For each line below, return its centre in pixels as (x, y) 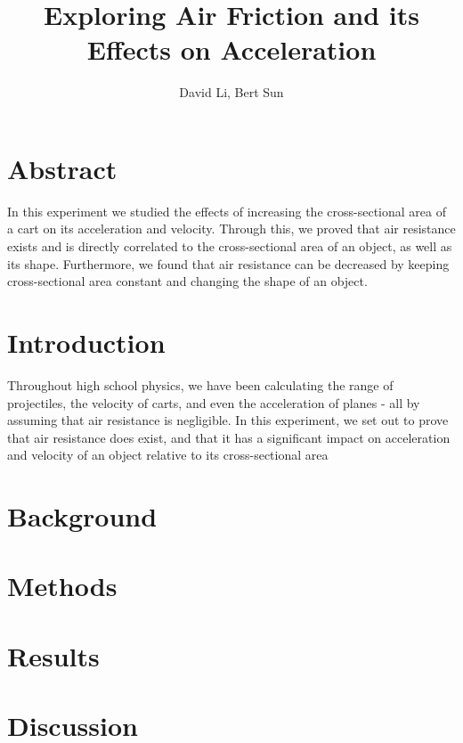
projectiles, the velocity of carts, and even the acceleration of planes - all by (214, 402)
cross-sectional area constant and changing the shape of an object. (187, 281)
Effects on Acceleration (231, 49)
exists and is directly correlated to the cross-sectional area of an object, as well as (230, 246)
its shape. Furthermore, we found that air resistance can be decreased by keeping (228, 263)
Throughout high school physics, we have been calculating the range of (200, 384)
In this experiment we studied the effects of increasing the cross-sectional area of (227, 211)
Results (53, 655)
